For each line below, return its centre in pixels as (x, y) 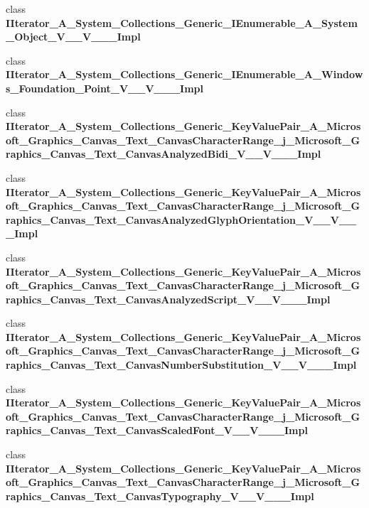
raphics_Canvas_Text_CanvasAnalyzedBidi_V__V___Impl (164, 154)
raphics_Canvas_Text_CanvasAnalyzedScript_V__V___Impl (168, 299)
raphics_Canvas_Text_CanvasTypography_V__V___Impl (160, 496)
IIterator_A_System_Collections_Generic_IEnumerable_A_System (182, 22)
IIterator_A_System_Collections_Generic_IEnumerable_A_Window (184, 74)
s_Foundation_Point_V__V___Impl (105, 88)
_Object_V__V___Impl (73, 37)
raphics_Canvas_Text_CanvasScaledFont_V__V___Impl (157, 430)
